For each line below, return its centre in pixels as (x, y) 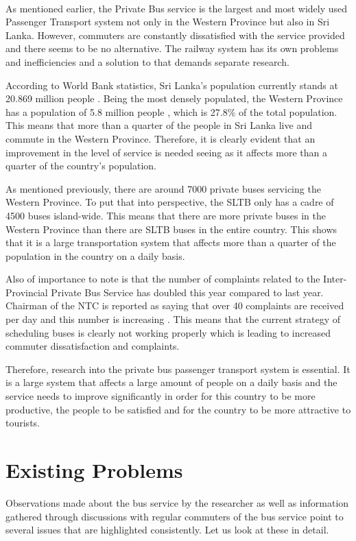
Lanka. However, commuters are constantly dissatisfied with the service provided (175, 35)
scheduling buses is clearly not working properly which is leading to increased (168, 332)
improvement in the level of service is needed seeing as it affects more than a (167, 152)
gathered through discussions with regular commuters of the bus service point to (175, 516)
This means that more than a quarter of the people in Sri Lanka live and (159, 125)
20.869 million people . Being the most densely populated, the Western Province (174, 98)
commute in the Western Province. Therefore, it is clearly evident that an (161, 138)
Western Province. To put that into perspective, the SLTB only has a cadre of (170, 202)
